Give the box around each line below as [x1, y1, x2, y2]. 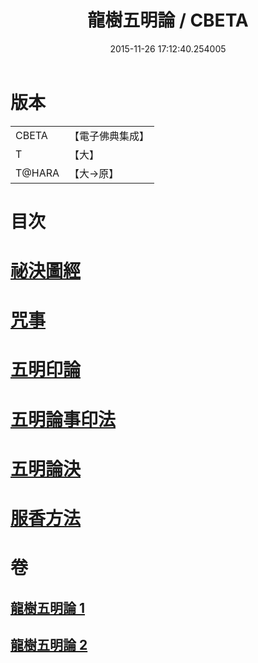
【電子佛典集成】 [69, 129, 150, 143]
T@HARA [15, 166, 60, 180]
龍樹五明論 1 [10, 599, 86, 616]
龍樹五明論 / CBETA [87, 9, 249, 32]
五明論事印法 [10, 408, 117, 431]
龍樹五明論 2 [10, 636, 88, 653]
